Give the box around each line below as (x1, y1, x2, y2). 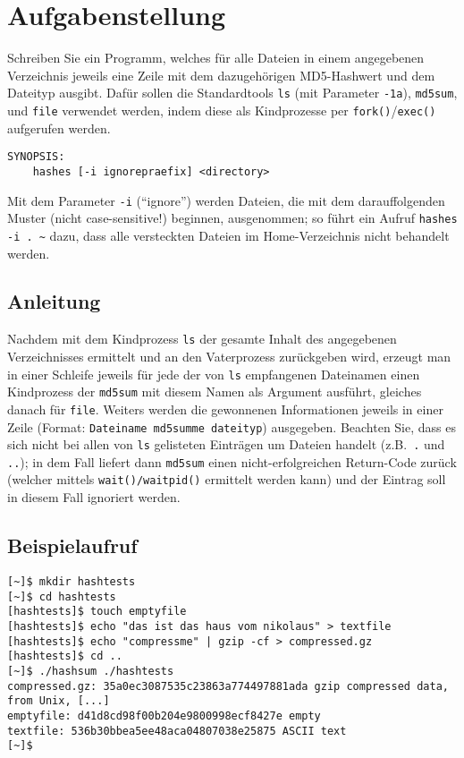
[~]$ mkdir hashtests (7, 575, 136, 588)
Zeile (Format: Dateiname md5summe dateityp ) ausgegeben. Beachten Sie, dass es (7, 417, 456, 436)
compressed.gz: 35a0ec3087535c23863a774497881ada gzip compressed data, (7, 679, 449, 693)
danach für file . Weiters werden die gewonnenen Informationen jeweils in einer (7, 399, 443, 418)
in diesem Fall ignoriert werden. (7, 488, 181, 507)
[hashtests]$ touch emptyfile (7, 605, 187, 618)
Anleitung (7, 287, 101, 315)
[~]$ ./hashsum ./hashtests (7, 664, 174, 677)
